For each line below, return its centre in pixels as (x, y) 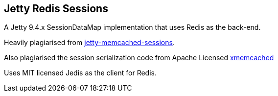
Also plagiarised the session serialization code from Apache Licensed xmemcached (139, 58)
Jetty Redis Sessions (56, 9)
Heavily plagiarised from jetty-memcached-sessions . (89, 43)
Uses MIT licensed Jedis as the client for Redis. (80, 73)
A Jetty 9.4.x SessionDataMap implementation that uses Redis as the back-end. (132, 27)
